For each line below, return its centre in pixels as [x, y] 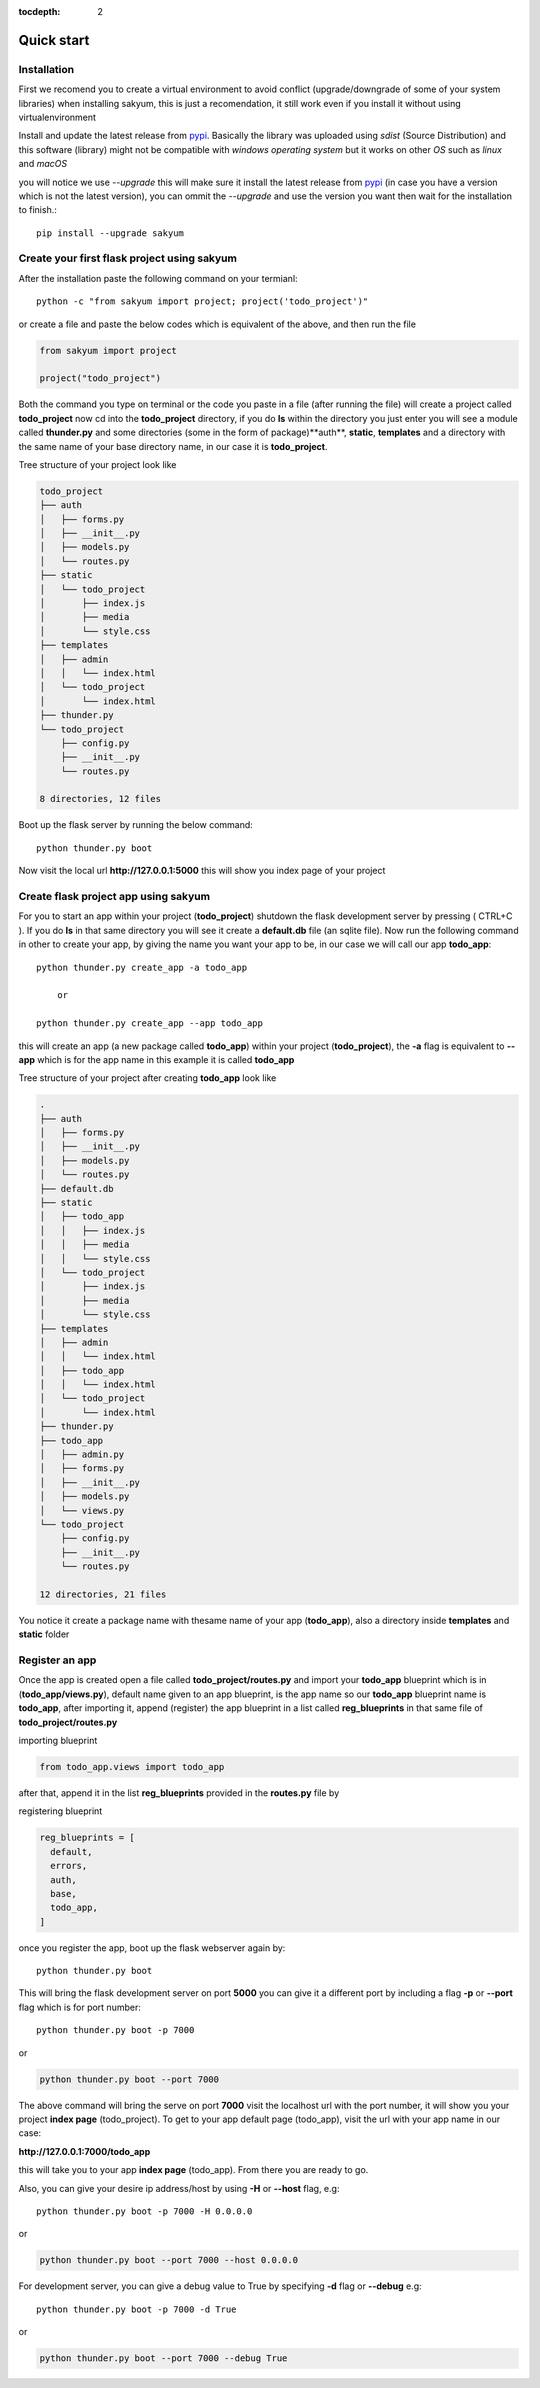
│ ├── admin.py [82, 1454]
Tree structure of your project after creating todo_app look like [147, 1078]
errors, [69, 1866]
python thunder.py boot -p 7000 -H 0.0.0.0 [144, 2211]
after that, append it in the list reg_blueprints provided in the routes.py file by [179, 1793]
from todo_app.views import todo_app [132, 1767]
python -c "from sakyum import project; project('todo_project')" [202, 301]
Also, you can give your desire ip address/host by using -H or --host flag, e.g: [179, 2188]
